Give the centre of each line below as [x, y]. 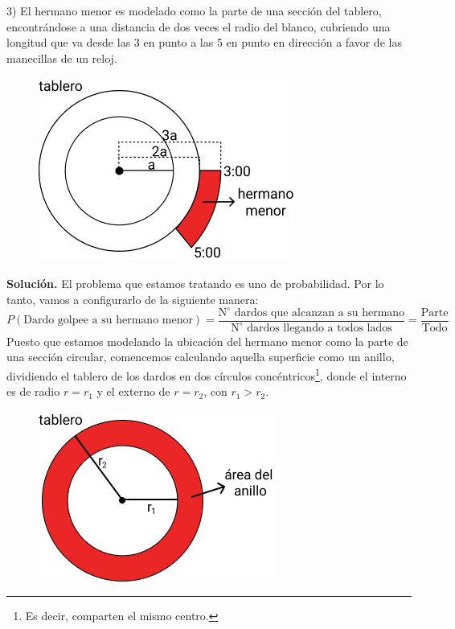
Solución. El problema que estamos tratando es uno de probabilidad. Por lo [195, 283]
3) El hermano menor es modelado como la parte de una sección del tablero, [194, 10]
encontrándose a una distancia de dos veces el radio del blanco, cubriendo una [199, 26]
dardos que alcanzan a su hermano [320, 312]
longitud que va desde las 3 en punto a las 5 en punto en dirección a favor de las [204, 42]
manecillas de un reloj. [62, 58]
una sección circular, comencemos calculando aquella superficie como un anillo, [201, 357]
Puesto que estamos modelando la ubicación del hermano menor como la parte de [207, 341]
